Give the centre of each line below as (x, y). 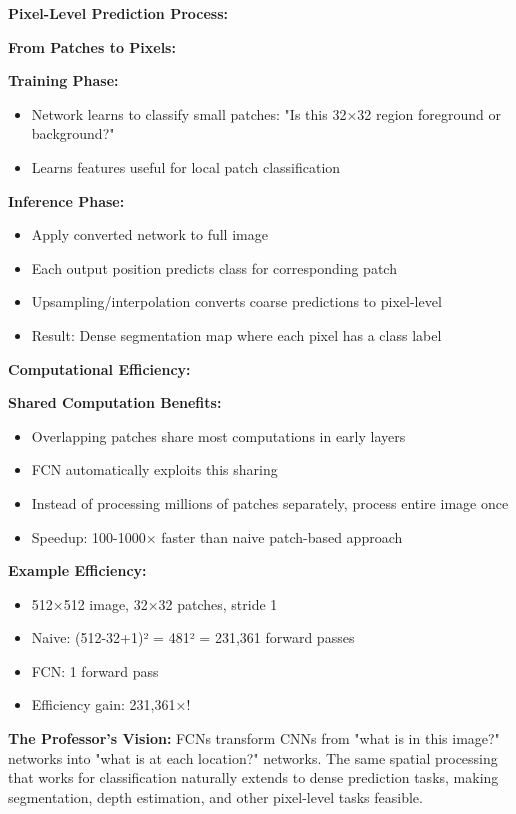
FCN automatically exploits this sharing (154, 469)
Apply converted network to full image (149, 234)
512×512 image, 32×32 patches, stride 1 (154, 603)
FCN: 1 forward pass (95, 670)
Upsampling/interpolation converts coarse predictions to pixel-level (236, 301)
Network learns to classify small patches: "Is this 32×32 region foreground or (266, 113)
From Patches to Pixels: (92, 46)
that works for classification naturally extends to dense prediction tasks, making (253, 777)
